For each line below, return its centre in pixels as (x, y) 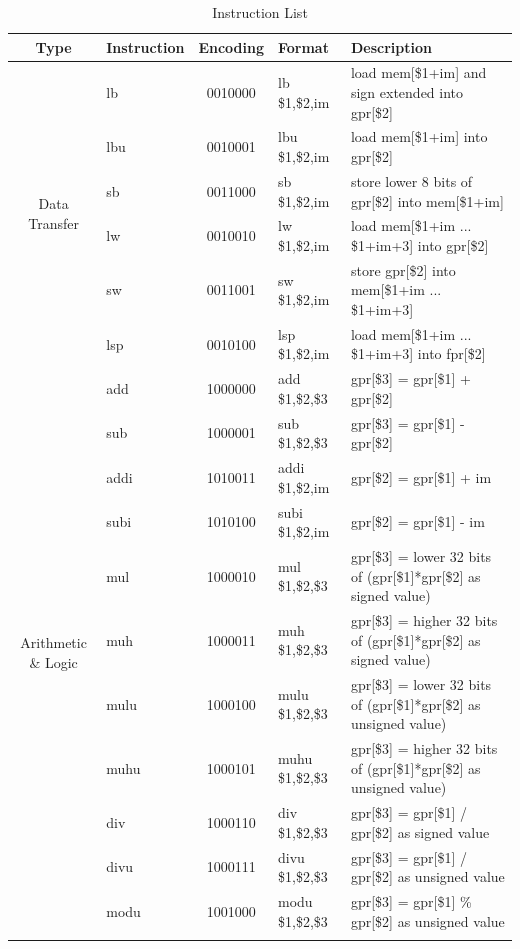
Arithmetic (53, 642)
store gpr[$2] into (403, 269)
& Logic (53, 661)
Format (303, 46)
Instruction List (260, 12)
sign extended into (407, 92)
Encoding (231, 46)
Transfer (53, 222)
